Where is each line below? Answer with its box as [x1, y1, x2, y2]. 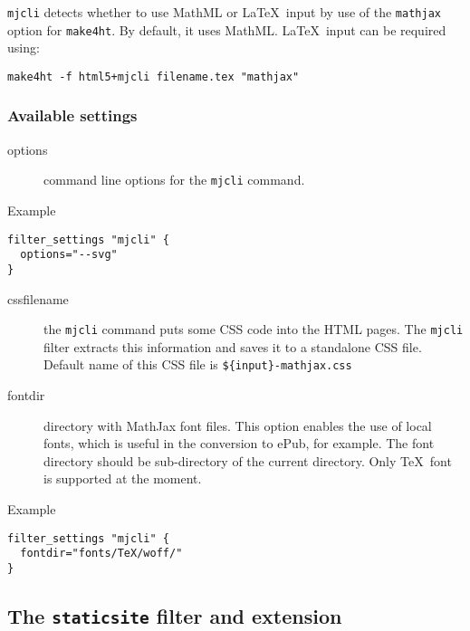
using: [7, 38, 40, 57]
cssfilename [7, 289, 69, 308]
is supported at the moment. [43, 469, 202, 488]
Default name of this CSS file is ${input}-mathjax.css [43, 355, 352, 374]
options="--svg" [20, 248, 118, 262]
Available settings [7, 104, 138, 127]
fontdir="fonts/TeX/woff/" [20, 547, 183, 560]
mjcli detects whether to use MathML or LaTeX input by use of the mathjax [7, 3, 441, 21]
